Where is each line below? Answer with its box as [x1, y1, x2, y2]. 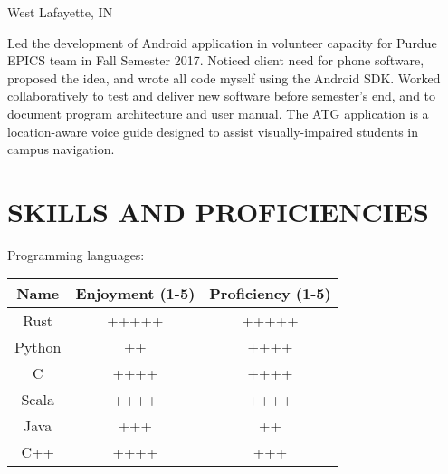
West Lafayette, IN [7, 3, 113, 21]
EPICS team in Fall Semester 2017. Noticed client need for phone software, [7, 51, 424, 70]
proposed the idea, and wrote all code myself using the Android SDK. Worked [7, 68, 441, 87]
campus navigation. [7, 140, 115, 159]
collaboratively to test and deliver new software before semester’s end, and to [7, 86, 436, 105]
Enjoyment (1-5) [75, 283, 195, 305]
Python [14, 336, 62, 358]
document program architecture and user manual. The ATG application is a [7, 103, 429, 122]
